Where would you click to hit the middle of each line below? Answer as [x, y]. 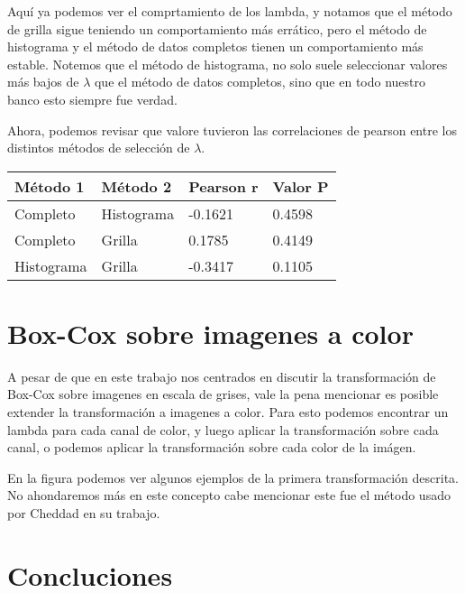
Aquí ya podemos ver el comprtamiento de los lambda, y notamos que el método [230, 11]
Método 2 [137, 186]
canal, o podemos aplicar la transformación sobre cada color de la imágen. [212, 447]
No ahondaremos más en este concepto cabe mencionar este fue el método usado [229, 495]
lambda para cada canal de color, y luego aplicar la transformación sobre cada [223, 429]
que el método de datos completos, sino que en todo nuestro [260, 82]
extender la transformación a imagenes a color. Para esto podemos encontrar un [228, 412]
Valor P [301, 186]
